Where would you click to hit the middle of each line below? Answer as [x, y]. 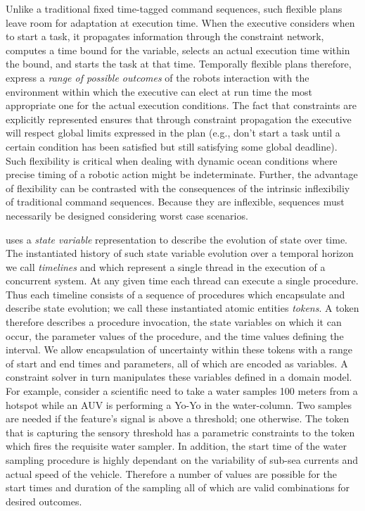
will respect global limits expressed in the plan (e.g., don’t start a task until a [173, 133]
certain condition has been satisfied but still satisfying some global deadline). [172, 146]
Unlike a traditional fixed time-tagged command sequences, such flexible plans [174, 8]
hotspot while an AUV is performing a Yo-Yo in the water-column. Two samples [179, 404]
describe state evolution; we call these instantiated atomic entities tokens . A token [182, 308]
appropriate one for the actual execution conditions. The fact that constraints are [181, 105]
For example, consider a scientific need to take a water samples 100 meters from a [182, 391]
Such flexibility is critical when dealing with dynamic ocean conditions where [172, 160]
